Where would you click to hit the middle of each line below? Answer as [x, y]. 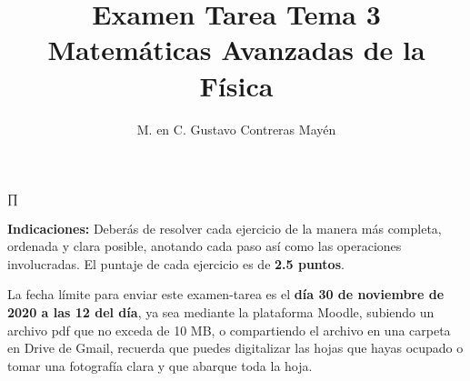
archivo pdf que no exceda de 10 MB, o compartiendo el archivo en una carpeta [229, 330]
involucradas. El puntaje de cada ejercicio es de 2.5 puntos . [176, 263]
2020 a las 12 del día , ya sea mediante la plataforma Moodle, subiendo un [221, 312]
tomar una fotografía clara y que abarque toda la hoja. [160, 365]
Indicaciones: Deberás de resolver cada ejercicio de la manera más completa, [225, 228]
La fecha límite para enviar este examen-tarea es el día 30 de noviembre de [226, 294]
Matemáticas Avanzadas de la [236, 50]
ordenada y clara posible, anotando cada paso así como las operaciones [205, 246]
